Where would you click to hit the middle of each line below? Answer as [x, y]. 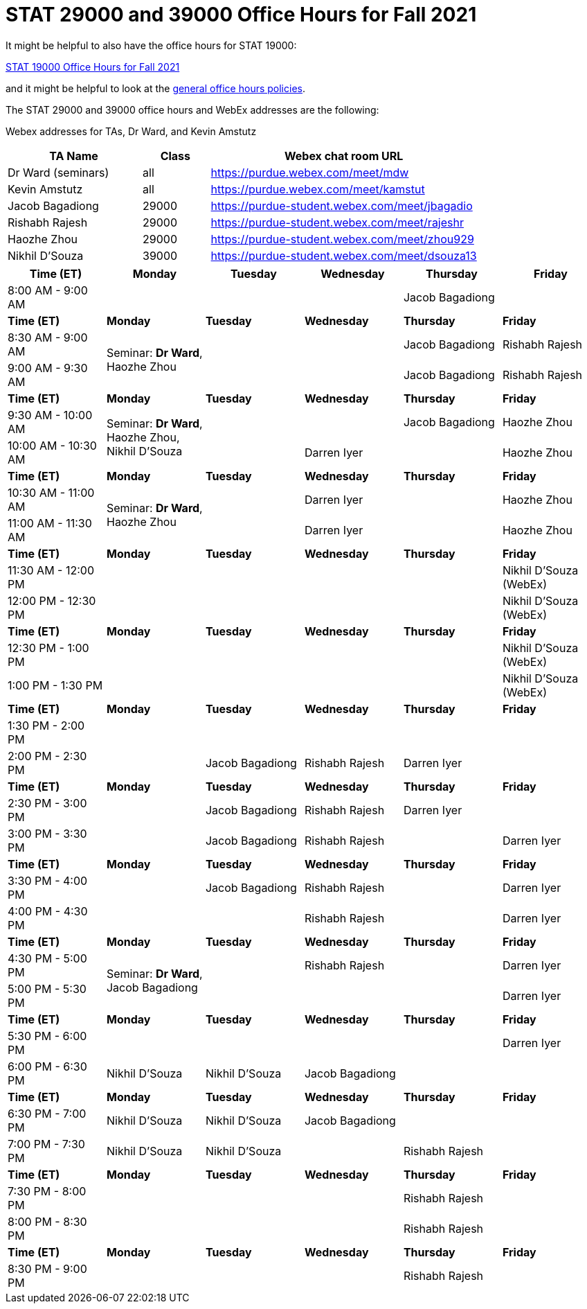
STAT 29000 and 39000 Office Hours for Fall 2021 [241, 15]
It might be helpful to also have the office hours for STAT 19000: [151, 45]
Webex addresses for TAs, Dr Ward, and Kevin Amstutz [131, 131]
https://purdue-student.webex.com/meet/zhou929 [342, 239]
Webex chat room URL [344, 156]
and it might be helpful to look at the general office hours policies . [155, 88]
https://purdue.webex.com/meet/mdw [310, 172]
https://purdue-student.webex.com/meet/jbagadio [342, 205]
